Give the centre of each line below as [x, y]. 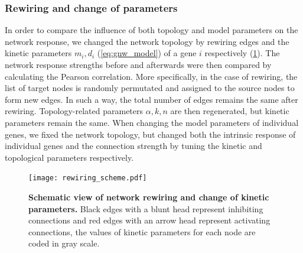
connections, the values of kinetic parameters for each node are [142, 231]
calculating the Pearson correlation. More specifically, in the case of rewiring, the [151, 76]
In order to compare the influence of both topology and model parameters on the [151, 30]
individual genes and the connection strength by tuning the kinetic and [133, 146]
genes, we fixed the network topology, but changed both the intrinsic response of [150, 134]
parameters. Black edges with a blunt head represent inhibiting [146, 208]
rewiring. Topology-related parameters [74, 111]
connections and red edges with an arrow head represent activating [149, 220]
